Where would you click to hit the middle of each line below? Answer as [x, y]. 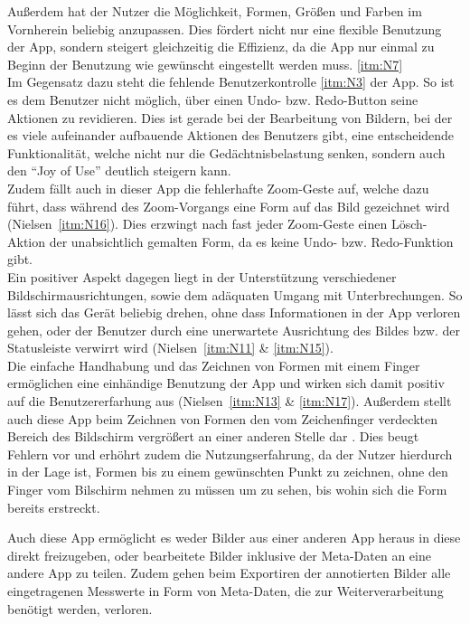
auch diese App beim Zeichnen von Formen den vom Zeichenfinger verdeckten [222, 418]
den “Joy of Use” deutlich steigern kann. [119, 170]
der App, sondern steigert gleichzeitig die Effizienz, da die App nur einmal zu [221, 47]
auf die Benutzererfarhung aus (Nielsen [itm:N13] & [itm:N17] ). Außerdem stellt [230, 401]
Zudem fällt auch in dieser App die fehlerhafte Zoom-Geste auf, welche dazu [218, 188]
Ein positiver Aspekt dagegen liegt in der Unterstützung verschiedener [202, 276]
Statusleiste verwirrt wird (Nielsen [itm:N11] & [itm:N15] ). [170, 348]
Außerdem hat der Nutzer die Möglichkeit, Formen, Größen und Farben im [215, 11]
